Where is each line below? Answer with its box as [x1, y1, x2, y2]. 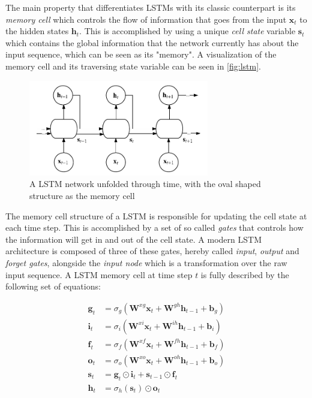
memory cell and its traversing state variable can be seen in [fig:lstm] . [5, 59, 261, 72]
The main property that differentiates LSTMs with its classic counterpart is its [5, 1, 296, 13]
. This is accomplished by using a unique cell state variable [79, 25, 296, 37]
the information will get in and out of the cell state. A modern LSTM [5, 233, 262, 245]
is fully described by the [200, 268, 289, 281]
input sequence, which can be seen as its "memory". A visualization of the [5, 48, 277, 61]
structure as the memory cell [29, 189, 135, 201]
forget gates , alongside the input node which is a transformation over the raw [5, 256, 287, 269]
